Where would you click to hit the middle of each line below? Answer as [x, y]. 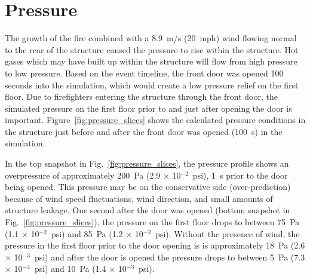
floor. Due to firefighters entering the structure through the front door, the [141, 96]
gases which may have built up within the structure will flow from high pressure [151, 61]
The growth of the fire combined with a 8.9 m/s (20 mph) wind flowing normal [151, 38]
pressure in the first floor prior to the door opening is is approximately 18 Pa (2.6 [155, 245]
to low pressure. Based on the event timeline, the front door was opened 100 [144, 73]
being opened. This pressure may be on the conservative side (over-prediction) [148, 187]
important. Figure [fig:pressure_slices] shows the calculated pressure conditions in [155, 120]
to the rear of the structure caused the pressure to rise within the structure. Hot [152, 49]
